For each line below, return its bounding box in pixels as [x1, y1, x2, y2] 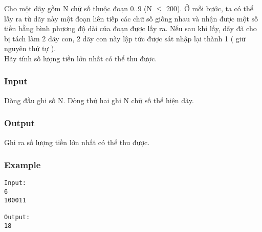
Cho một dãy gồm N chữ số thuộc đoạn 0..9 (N [4, 3, 152, 13]
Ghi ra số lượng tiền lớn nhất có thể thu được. [4, 136, 150, 147]
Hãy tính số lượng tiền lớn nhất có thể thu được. [4, 53, 157, 63]
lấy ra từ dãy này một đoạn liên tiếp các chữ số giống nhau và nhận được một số [4, 13, 258, 24]
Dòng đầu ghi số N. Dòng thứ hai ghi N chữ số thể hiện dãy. [4, 95, 194, 105]
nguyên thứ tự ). [4, 43, 56, 54]
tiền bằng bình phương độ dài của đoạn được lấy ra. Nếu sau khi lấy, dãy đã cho [4, 23, 257, 34]
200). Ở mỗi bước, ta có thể [166, 3, 253, 13]
